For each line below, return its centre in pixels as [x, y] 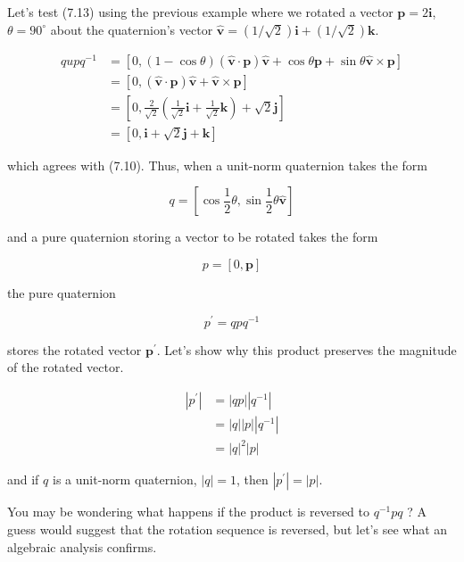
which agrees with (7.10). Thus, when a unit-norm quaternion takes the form [217, 165]
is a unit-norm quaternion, [124, 479]
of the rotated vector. [66, 367]
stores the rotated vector [75, 349]
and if [23, 479]
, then [252, 479]
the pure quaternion [62, 292]
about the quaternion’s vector [132, 29]
